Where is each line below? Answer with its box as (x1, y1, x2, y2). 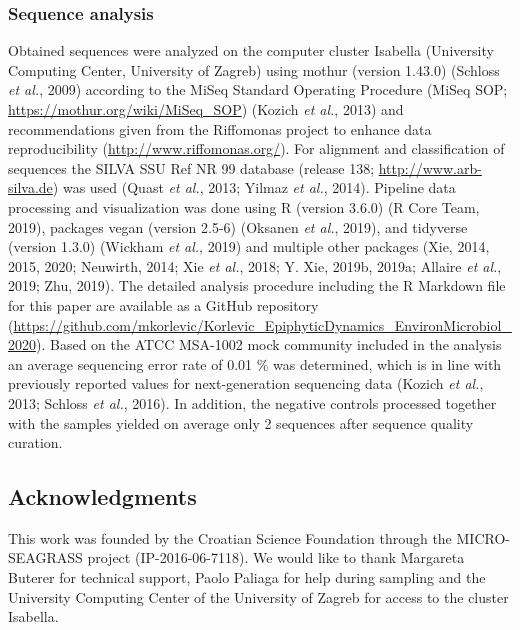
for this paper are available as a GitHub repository (8, 294, 319, 315)
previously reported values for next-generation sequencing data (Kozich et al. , (8, 373, 484, 394)
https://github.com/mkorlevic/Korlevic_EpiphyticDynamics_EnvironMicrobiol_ (13, 314, 512, 335)
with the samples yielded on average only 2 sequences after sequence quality (8, 412, 474, 433)
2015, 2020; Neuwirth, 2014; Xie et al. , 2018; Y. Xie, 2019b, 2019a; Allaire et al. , (8, 255, 502, 276)
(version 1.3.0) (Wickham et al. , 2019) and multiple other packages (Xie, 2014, (8, 236, 490, 257)
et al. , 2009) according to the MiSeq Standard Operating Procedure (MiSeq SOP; (8, 79, 508, 100)
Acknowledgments (8, 481, 197, 512)
